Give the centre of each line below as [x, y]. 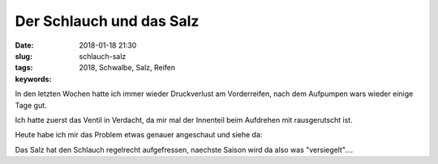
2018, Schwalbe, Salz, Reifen [127, 68]
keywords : [33, 79]
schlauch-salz [103, 56]
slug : [24, 56]
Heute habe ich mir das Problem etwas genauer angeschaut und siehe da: [139, 135]
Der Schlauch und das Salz [107, 21]
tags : [24, 68]
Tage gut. [31, 105]
